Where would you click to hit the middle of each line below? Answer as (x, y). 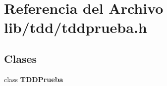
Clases (21, 58)
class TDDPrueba (34, 79)
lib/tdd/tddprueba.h (76, 27)
